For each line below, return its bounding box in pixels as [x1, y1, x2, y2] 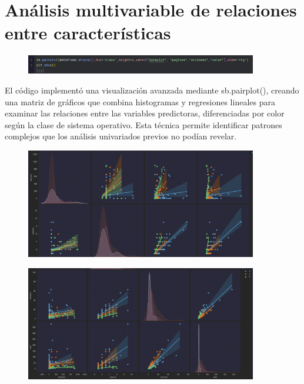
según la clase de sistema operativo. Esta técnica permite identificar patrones [5, 118, 282, 131]
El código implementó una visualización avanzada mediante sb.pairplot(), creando [5, 84, 299, 96]
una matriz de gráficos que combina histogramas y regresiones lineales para [5, 95, 275, 108]
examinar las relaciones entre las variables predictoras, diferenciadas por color [5, 107, 285, 119]
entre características [5, 21, 171, 45]
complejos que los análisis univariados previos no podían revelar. [5, 130, 237, 142]
